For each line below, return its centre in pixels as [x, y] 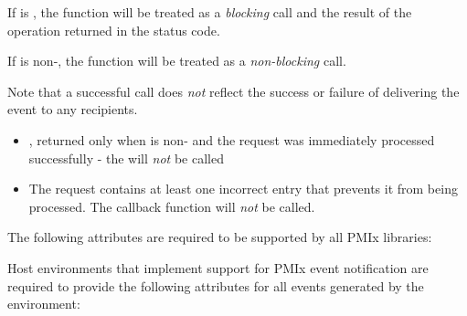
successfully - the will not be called [126, 158]
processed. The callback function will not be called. [172, 206]
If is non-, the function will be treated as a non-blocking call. [177, 61]
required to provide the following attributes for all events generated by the [216, 285]
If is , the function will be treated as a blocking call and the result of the [210, 12]
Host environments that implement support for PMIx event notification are [218, 267]
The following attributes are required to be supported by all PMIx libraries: [220, 237]
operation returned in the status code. [114, 30]
